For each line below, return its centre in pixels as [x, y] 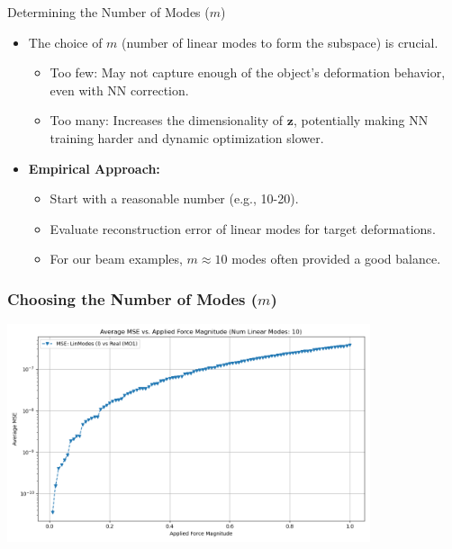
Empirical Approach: [94, 168]
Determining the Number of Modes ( [108, 12]
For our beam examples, [116, 259]
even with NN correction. [119, 90]
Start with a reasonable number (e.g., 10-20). [174, 198]
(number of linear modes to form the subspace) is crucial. [280, 42]
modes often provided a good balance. [336, 259]
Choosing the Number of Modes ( [133, 298]
